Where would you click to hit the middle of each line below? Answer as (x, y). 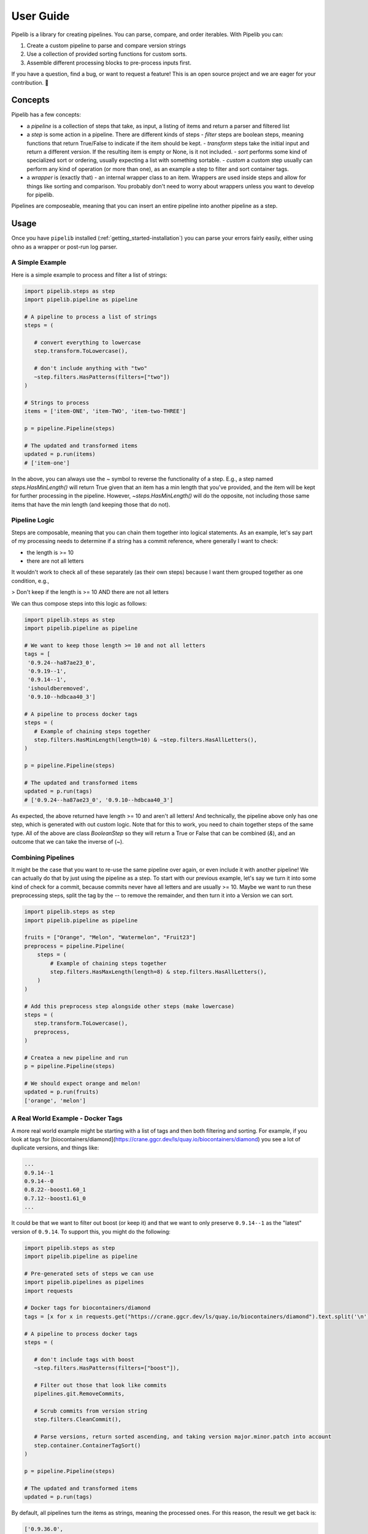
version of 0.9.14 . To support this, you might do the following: (91, 1231)
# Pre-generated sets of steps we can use (89, 1274)
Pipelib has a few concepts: (46, 115)
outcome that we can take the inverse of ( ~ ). (67, 841)
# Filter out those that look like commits (100, 1385)
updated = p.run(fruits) (62, 1092)
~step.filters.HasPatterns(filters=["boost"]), (107, 1368)
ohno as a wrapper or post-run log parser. (64, 247)
